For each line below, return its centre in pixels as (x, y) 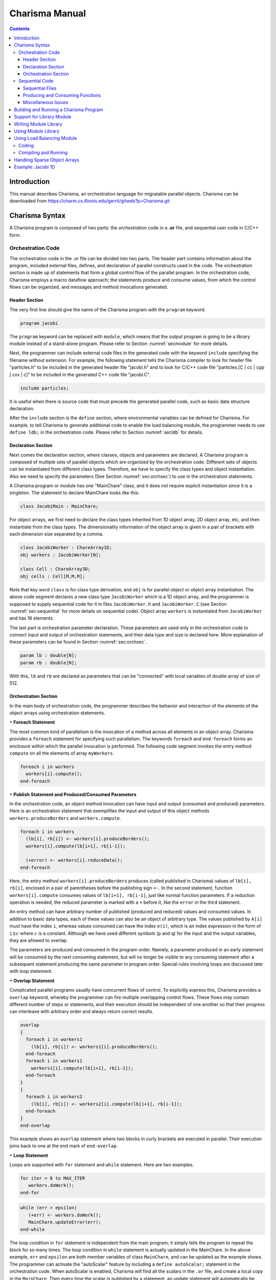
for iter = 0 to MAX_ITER (53, 1178)
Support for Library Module (43, 117)
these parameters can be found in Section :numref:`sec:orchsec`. (78, 642)
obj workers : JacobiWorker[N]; (61, 555)
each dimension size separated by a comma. (56, 534)
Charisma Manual (48, 13)
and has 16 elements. (32, 618)
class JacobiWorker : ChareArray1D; (66, 548)
